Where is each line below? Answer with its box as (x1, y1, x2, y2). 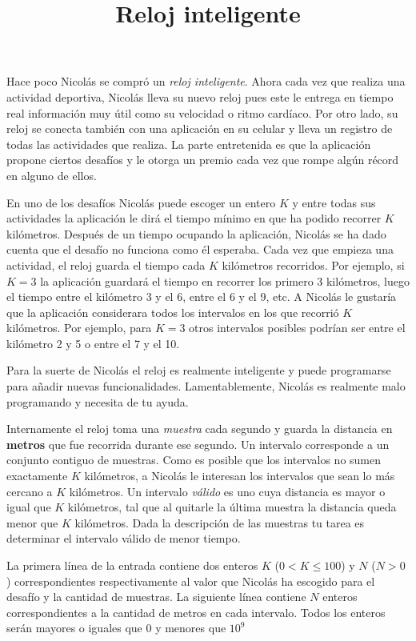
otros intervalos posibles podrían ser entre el (189, 319, 406, 336)
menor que (6, 514, 58, 531)
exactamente (6, 467, 68, 484)
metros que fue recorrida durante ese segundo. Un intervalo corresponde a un (6, 435, 390, 452)
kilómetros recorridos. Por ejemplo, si (222, 256, 405, 273)
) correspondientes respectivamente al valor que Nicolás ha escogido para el (6, 572, 375, 589)
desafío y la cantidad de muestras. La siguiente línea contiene (6, 588, 306, 605)
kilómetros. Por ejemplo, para (6, 319, 152, 336)
